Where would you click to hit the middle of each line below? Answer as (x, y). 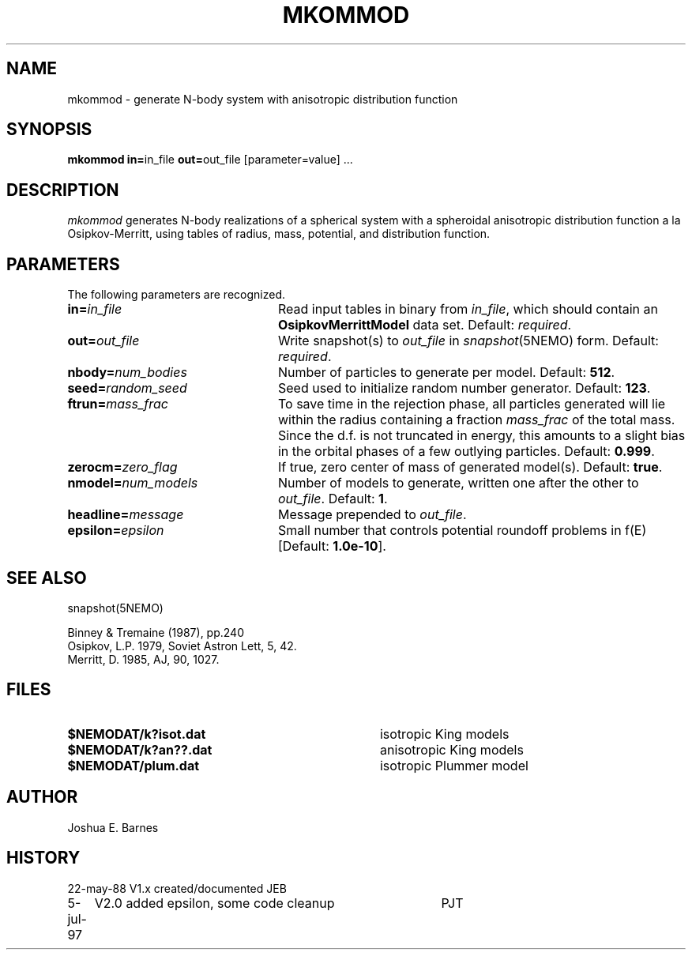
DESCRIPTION (63, 190)
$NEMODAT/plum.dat (134, 765)
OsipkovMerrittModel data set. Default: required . (425, 325)
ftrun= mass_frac (118, 404)
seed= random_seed (127, 388)
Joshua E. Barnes (113, 827)
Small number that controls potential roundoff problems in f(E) (462, 531)
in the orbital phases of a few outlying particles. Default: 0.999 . (466, 452)
